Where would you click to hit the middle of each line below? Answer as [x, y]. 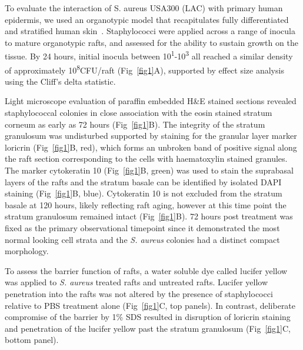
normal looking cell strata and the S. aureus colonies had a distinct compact [142, 239]
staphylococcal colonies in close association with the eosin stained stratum [139, 113]
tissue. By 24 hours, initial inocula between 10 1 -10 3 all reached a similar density [149, 55]
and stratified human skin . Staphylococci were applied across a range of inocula [150, 31]
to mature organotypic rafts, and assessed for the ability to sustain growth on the [151, 42]
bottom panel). [32, 340]
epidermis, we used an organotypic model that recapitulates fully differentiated [147, 19]
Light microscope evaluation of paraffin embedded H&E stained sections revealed [151, 101]
